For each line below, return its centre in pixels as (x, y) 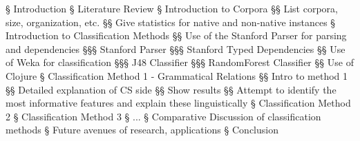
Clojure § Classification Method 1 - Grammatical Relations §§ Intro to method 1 (177, 75)
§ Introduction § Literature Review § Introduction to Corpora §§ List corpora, (172, 8)
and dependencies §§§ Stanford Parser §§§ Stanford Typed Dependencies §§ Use (176, 48)
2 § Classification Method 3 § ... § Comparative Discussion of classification (163, 116)
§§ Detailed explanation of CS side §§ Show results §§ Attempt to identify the (171, 89)
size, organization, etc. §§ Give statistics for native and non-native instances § (171, 22)
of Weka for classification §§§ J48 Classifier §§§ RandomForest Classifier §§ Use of (180, 62)
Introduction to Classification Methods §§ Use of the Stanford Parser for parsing (176, 35)
